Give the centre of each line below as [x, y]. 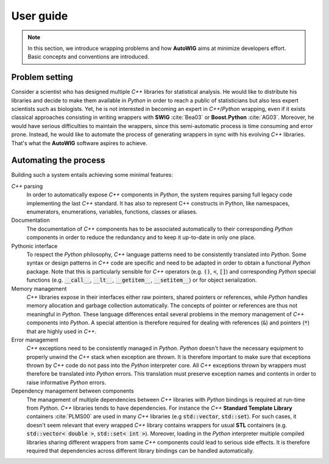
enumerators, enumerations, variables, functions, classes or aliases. [112, 212]
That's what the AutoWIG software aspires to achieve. [79, 143]
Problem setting [42, 77]
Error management [35, 340]
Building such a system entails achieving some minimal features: [92, 175]
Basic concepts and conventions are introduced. [88, 57]
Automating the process [58, 161]
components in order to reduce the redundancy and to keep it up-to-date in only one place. [141, 237]
